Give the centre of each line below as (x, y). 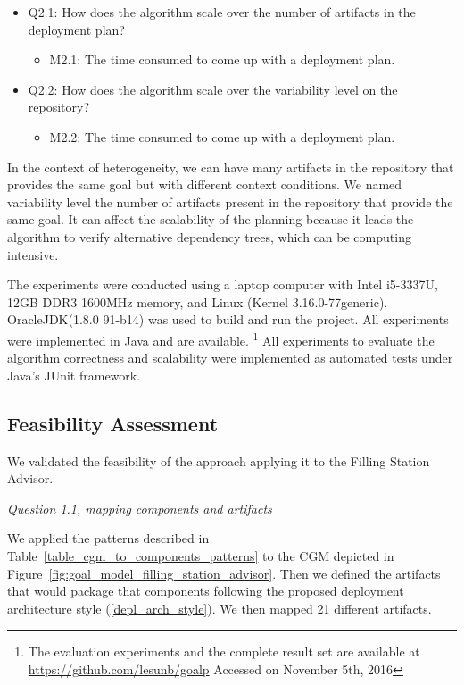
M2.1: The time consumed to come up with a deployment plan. (222, 59)
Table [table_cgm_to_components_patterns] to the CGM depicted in (201, 555)
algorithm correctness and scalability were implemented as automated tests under (230, 358)
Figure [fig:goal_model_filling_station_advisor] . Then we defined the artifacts (224, 573)
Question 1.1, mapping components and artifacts (140, 508)
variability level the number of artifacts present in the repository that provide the (230, 201)
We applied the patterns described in (108, 538)
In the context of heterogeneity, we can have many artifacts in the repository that (231, 167)
